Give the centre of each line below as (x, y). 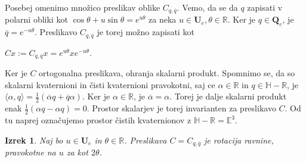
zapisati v (265, 7)
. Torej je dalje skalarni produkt (228, 96)
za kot (77, 152)
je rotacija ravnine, (239, 140)
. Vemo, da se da (207, 7)
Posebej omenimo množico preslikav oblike (83, 7)
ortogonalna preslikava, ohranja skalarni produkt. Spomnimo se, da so (167, 73)
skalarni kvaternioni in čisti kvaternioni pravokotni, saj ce (110, 84)
